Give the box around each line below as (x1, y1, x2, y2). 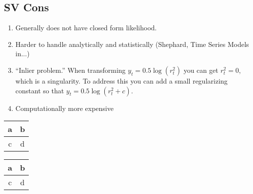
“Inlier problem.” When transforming (15, 65, 126, 75)
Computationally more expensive (15, 103, 114, 113)
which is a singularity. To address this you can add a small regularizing (15, 75, 228, 86)
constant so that (15, 85, 64, 95)
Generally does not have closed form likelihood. (15, 22, 157, 33)
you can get (183, 65, 218, 75)
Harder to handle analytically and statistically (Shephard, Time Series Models (15, 39, 249, 49)
